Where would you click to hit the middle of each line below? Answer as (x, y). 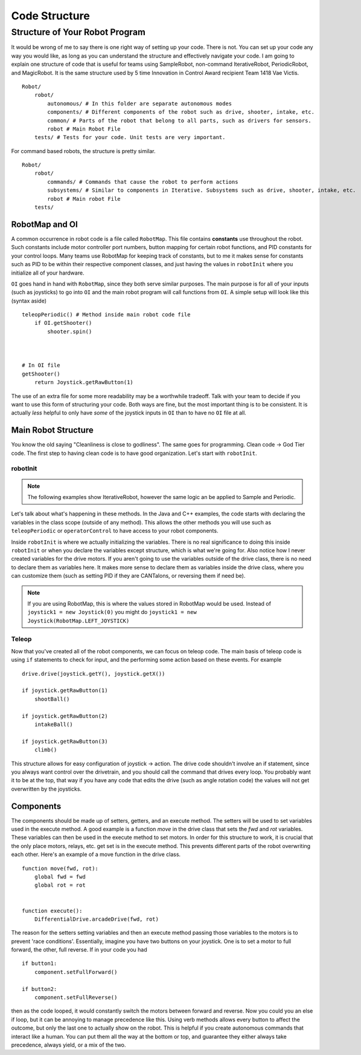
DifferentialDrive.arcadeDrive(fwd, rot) (97, 919)
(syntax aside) (29, 301)
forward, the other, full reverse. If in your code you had (79, 950)
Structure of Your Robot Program (78, 32)
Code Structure (50, 16)
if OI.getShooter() (63, 323)
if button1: (40, 964)
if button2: (40, 989)
